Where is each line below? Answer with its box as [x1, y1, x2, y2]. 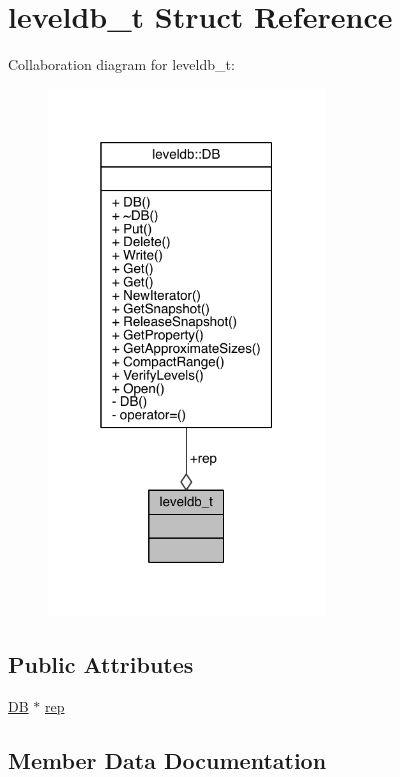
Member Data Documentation [8, 744, 327, 775]
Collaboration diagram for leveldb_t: [8, 54, 235, 75]
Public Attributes [8, 648, 194, 679]
